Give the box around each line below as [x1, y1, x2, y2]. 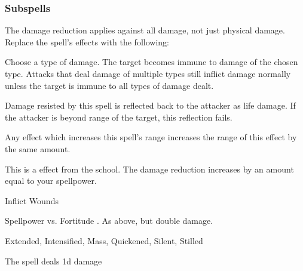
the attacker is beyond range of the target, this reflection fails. [5, 110, 232, 123]
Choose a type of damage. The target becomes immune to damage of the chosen [5, 56, 298, 68]
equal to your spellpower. [5, 174, 97, 187]
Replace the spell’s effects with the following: [5, 35, 169, 48]
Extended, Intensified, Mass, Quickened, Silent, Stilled [5, 234, 203, 247]
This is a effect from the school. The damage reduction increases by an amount [5, 162, 294, 175]
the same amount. [5, 142, 71, 155]
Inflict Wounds [5, 194, 59, 207]
